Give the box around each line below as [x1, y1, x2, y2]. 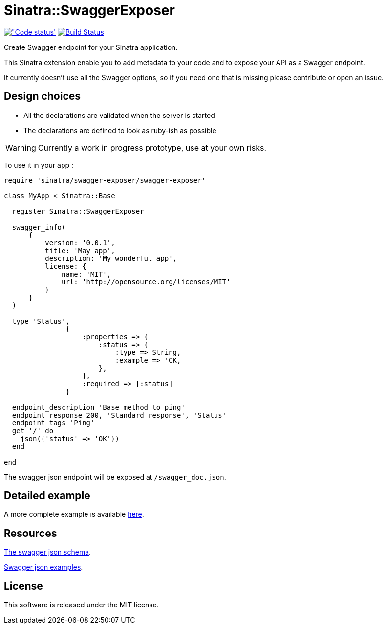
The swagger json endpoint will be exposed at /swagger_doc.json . [4, 472, 226, 481]
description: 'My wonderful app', [45, 254, 177, 262]
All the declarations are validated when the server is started [23, 111, 215, 119]
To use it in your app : [4, 161, 74, 169]
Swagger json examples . [4, 563, 83, 572]
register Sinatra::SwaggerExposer [12, 207, 144, 215]
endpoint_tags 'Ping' [12, 419, 95, 427]
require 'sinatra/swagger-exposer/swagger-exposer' [4, 176, 206, 184]
